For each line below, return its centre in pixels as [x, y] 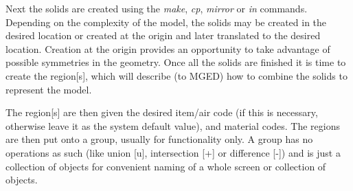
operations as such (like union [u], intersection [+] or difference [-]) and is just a [173, 152]
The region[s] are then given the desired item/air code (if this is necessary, [162, 112]
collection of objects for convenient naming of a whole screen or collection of [166, 166]
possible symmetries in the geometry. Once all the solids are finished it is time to [176, 62]
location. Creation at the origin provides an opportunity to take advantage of [168, 48]
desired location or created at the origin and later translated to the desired [163, 35]
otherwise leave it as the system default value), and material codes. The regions [173, 125]
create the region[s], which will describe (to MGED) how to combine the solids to [176, 75]
